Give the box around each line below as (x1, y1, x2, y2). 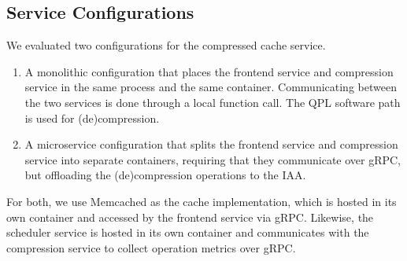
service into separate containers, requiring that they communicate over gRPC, (24, 151, 401, 167)
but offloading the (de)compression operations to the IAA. (24, 167, 306, 183)
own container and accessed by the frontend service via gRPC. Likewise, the (6, 208, 374, 225)
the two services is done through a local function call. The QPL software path (24, 94, 401, 110)
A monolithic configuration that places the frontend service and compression (24, 63, 394, 79)
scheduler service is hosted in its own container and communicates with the (6, 224, 369, 241)
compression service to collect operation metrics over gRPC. (6, 239, 296, 255)
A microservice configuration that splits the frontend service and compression (24, 136, 398, 153)
